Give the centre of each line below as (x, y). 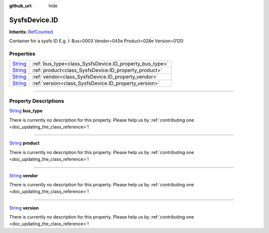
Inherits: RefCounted (31, 32)
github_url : (21, 6)
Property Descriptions (37, 101)
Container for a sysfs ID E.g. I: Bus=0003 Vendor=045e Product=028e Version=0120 (96, 41)
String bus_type (26, 111)
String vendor (24, 175)
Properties (22, 54)
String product (24, 143)
